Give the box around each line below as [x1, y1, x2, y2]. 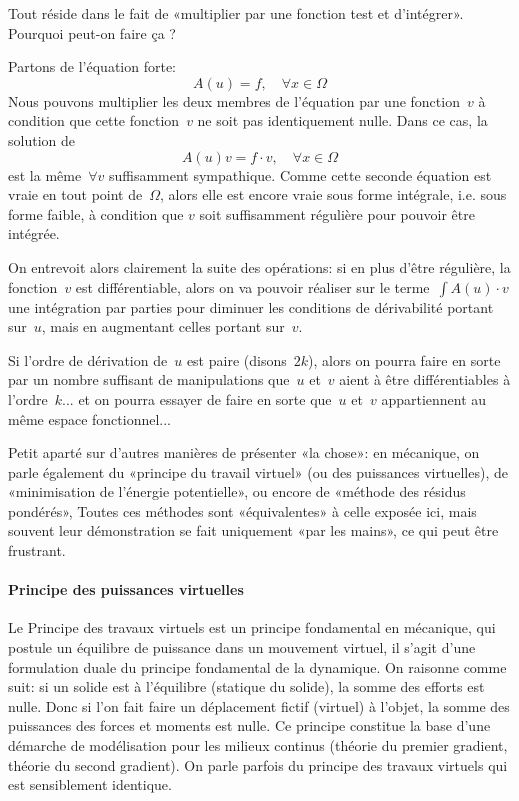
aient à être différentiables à [339, 369, 511, 390]
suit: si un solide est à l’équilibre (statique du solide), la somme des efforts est [8, 676, 485, 697]
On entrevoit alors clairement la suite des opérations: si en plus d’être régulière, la [8, 256, 511, 277]
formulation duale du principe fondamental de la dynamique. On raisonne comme [8, 656, 507, 677]
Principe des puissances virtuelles [8, 579, 244, 600]
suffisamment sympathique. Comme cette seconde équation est [108, 164, 492, 185]
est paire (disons [186, 349, 287, 370]
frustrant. [8, 540, 66, 561]
